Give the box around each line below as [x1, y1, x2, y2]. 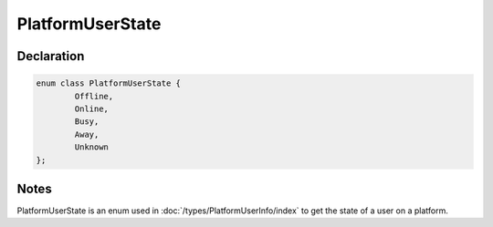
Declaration [16, 48, 85, 64]
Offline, [74, 91, 114, 101]
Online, [74, 103, 110, 114]
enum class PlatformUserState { [36, 78, 182, 88]
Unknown [74, 142, 110, 152]
